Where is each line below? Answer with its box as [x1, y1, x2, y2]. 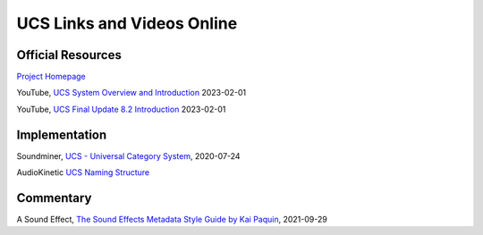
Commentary [16, 190, 92, 206]
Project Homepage [16, 71, 86, 82]
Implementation [16, 127, 107, 142]
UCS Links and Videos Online [16, 13, 238, 33]
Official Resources [16, 47, 123, 63]
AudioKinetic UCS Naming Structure [16, 167, 150, 178]
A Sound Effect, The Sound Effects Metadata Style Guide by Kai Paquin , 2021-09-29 [16, 214, 328, 225]
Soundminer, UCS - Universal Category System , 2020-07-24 [16, 150, 241, 161]
